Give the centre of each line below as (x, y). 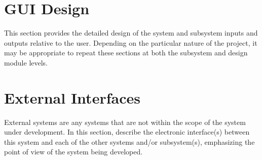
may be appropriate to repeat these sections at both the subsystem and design (126, 53)
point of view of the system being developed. (73, 152)
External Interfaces (72, 97)
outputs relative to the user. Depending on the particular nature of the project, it (131, 42)
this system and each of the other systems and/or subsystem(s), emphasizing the (129, 141)
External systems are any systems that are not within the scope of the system (125, 122)
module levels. (26, 62)
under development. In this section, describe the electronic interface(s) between (127, 132)
